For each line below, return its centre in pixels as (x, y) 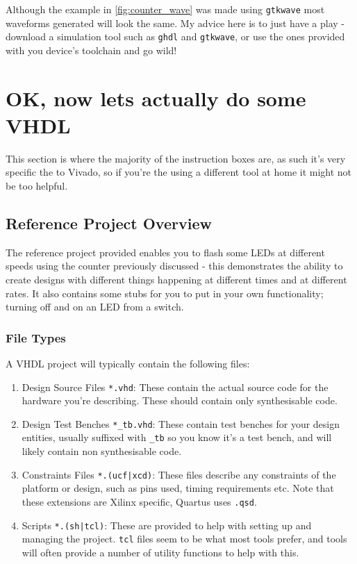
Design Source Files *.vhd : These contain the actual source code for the (175, 387)
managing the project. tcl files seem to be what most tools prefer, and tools (184, 539)
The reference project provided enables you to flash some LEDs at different (165, 252)
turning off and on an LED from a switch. (95, 307)
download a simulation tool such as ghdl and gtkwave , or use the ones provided (175, 36)
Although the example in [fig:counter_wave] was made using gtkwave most (165, 9)
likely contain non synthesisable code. (102, 451)
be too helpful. (37, 185)
